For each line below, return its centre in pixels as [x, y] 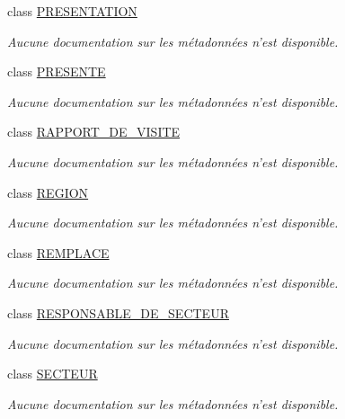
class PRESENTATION [72, 11]
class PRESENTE [57, 71]
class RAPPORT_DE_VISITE [94, 132]
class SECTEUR [53, 374]
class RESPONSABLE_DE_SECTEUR [118, 312]
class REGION [48, 192]
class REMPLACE [58, 252]
